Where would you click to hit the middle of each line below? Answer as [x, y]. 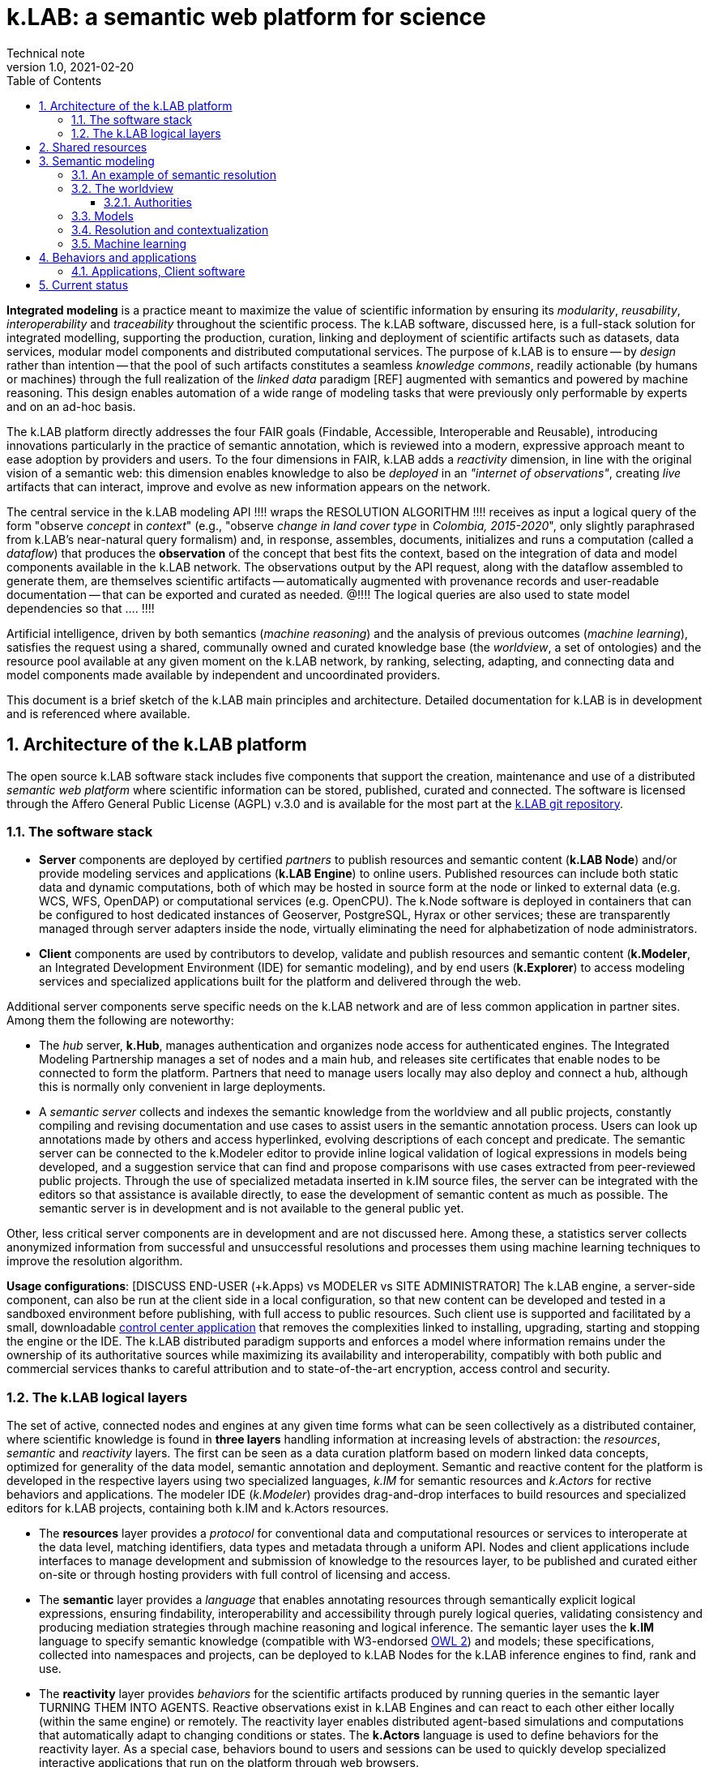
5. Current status [84, 285]
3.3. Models [103, 216]
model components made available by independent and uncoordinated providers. [224, 674]
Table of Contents [54, 80]
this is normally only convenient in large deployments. [182, 1087]
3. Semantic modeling [97, 160]
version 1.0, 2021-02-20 [70, 66]
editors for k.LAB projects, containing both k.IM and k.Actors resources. [198, 1508]
